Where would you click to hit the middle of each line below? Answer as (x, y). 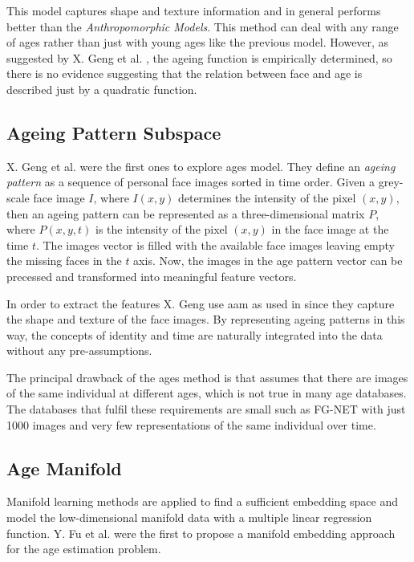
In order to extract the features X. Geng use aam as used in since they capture (201, 303)
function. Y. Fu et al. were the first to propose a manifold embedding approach (201, 533)
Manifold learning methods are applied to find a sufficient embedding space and (203, 501)
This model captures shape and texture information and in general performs (194, 10)
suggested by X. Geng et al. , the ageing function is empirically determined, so (199, 57)
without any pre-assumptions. (79, 350)
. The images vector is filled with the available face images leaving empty (215, 244)
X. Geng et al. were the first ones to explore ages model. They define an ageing (201, 166)
